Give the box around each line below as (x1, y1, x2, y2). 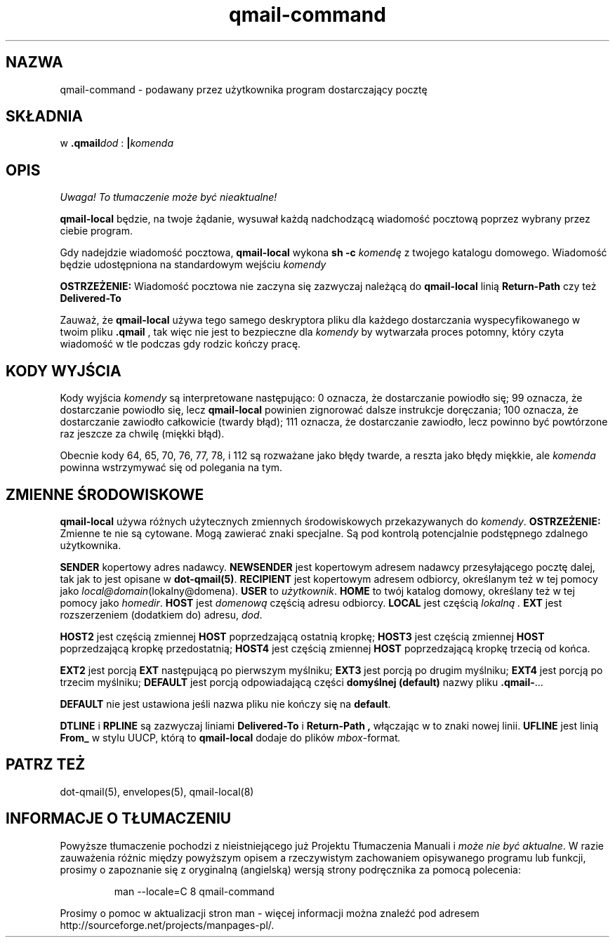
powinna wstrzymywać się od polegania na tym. (60, 461, 283, 474)
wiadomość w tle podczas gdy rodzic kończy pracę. (60, 338, 301, 350)
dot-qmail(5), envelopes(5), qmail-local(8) (60, 785, 254, 798)
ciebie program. (60, 225, 133, 237)
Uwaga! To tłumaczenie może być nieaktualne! (60, 191, 277, 204)
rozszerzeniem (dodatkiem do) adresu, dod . (60, 608, 263, 621)
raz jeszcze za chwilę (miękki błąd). (60, 428, 225, 440)
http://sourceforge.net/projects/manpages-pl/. (60, 918, 275, 931)
